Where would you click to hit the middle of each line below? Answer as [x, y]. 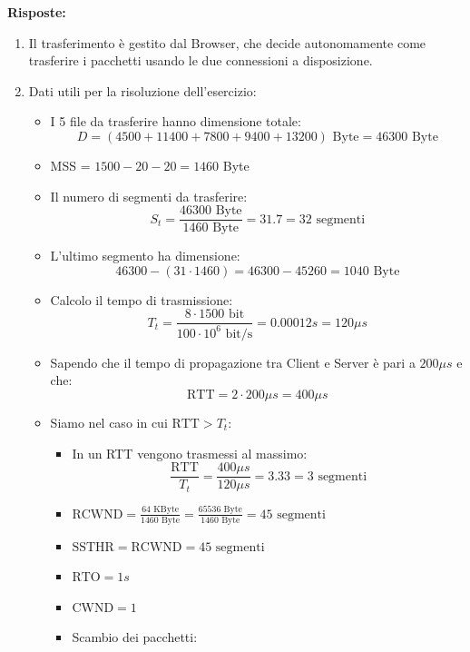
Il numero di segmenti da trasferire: [149, 196]
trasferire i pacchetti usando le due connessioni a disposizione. [201, 60]
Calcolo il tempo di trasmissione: [142, 299]
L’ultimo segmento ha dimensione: [145, 256]
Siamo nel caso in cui [109, 422]
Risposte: [37, 12]
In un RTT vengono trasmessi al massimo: [190, 453]
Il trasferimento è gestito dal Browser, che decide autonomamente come [227, 42]
